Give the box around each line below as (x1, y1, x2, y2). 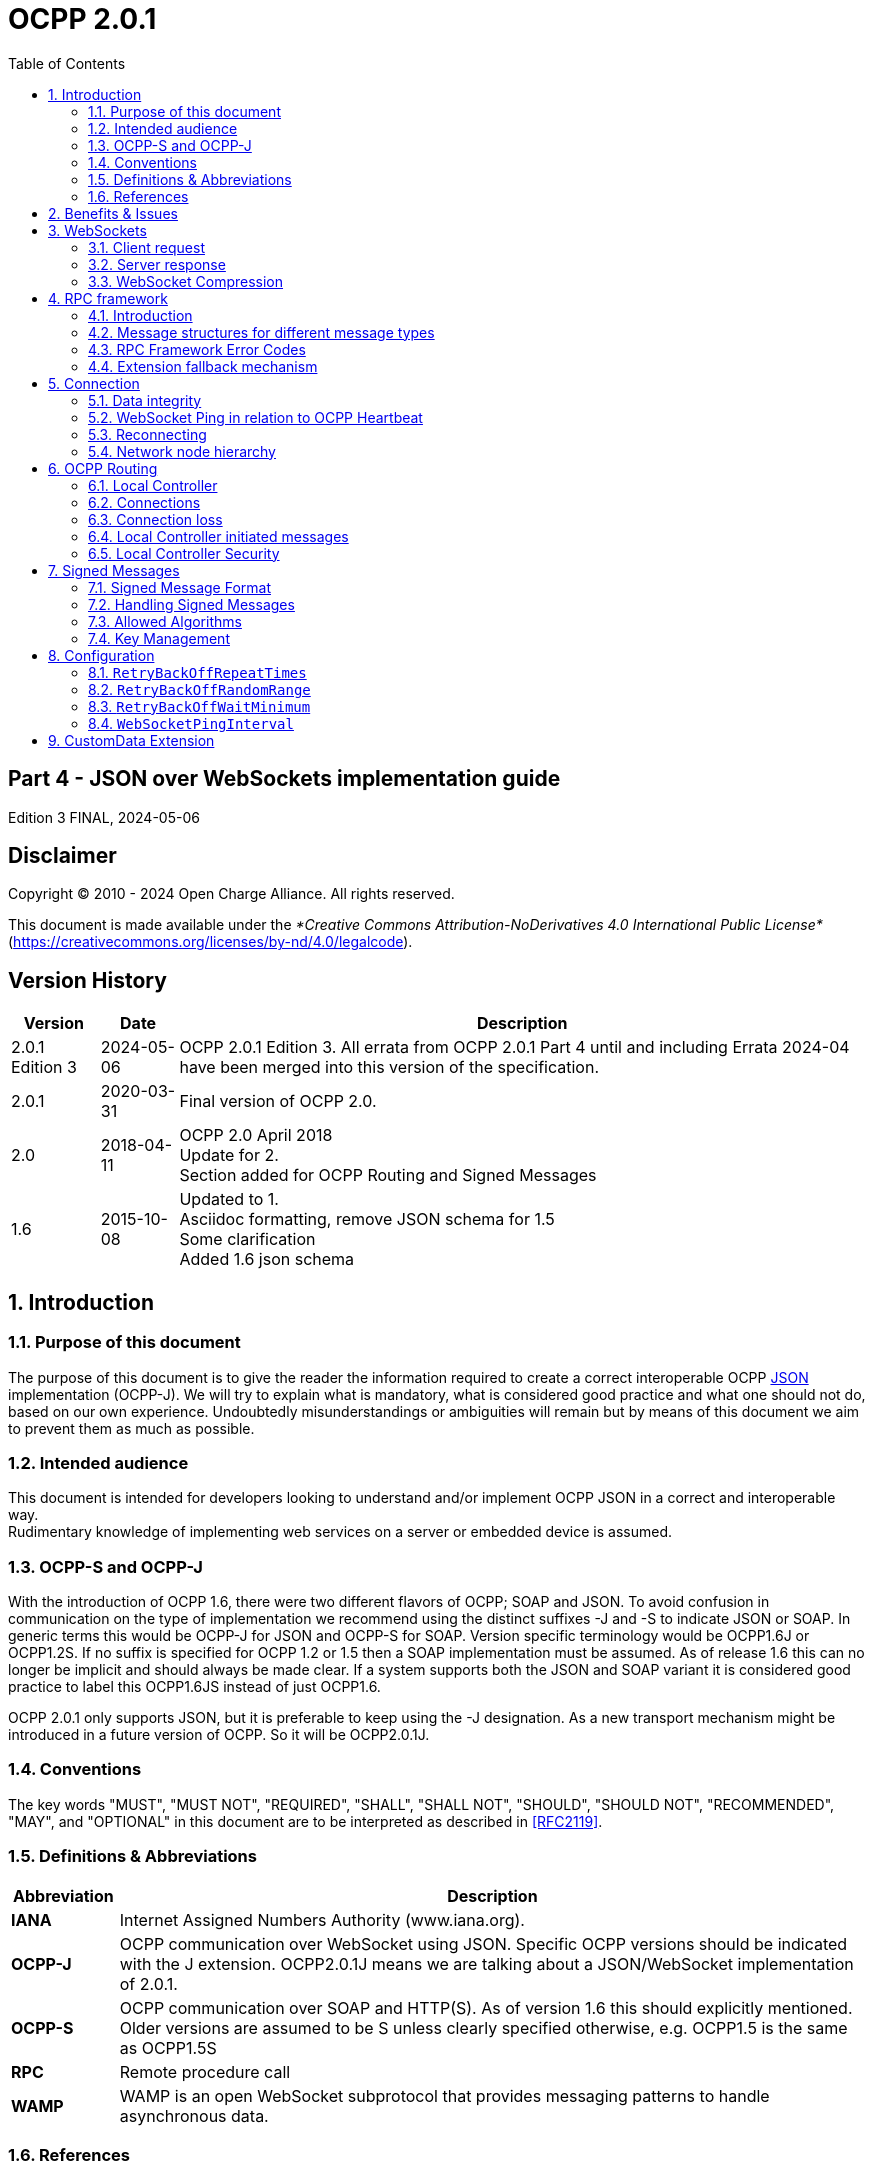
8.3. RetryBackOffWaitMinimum (88, 697, 311, 715)
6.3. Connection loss (88, 510, 223, 528)
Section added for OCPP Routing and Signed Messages (179, 1165, 597, 1186)
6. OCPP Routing (48, 459, 158, 477)
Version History (8, 967, 167, 993)
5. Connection (48, 374, 140, 392)
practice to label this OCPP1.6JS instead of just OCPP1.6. (8, 1678, 381, 1695)
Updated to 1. (179, 1189, 279, 1210)
